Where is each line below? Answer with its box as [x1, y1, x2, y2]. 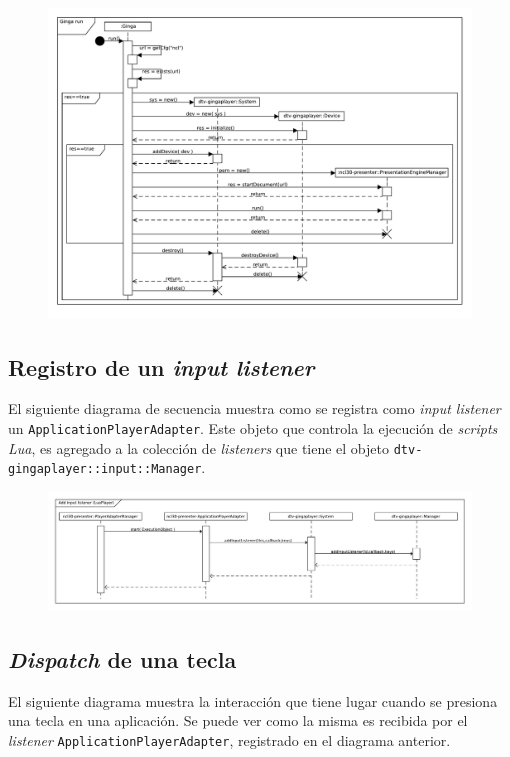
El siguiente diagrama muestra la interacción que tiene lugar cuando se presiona [8, 690, 498, 711]
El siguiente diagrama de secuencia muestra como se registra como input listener [8, 398, 501, 419]
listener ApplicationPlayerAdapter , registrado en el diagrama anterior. [8, 729, 451, 750]
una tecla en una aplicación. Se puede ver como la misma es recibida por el [8, 710, 468, 731]
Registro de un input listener [8, 351, 315, 382]
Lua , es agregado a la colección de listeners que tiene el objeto [8, 437, 389, 458]
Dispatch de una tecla [8, 643, 237, 674]
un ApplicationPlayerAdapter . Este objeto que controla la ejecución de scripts [8, 417, 498, 438]
